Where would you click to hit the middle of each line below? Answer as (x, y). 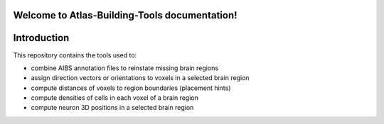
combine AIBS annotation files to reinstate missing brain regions (125, 68)
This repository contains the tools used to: (75, 55)
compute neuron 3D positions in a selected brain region (112, 108)
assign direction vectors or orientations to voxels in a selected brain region (140, 78)
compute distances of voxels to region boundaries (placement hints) (131, 88)
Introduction (41, 38)
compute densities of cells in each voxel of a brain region (115, 98)
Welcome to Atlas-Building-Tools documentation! (125, 15)
